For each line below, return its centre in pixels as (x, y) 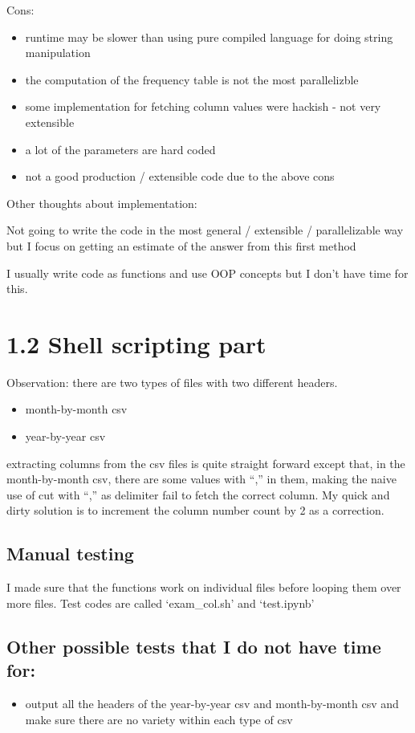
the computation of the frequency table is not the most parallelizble (192, 79)
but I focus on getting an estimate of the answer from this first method (181, 245)
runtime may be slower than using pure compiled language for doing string (209, 37)
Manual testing (70, 554)
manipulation (58, 53)
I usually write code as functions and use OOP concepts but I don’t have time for (207, 273)
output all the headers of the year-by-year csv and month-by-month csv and (212, 703)
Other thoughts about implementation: (102, 203)
